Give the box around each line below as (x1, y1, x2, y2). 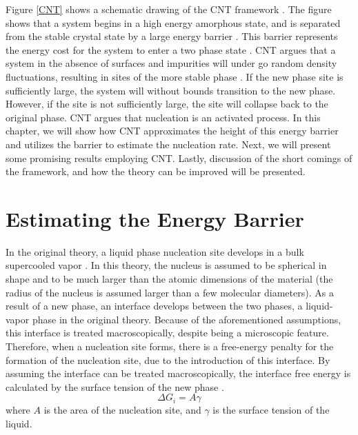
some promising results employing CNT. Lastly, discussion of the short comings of (6, 150, 352, 165)
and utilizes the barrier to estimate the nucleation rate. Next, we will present (6, 136, 331, 151)
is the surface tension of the (212, 403, 330, 417)
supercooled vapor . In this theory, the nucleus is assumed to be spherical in (6, 258, 327, 272)
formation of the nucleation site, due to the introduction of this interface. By (6, 352, 330, 367)
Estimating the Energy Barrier (6, 204, 304, 232)
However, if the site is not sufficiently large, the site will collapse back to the (6, 97, 328, 111)
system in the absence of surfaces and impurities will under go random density (6, 56, 337, 70)
